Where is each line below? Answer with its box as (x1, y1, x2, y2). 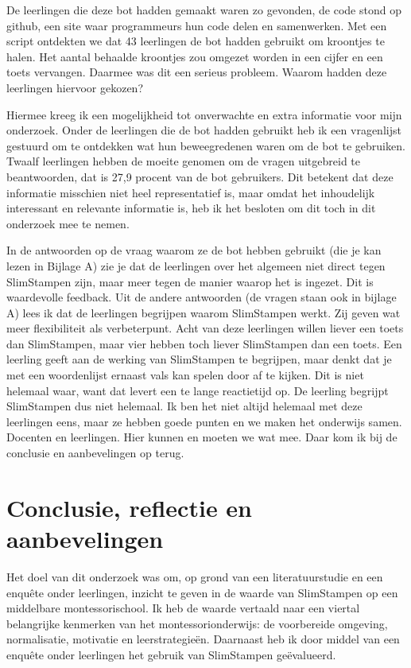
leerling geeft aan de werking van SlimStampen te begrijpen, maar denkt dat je (6, 351, 392, 367)
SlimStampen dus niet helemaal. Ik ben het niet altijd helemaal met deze (6, 398, 363, 414)
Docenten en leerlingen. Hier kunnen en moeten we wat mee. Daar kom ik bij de (6, 429, 397, 445)
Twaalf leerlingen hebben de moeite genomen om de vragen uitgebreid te (6, 153, 360, 169)
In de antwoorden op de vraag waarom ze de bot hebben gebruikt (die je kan (6, 242, 382, 258)
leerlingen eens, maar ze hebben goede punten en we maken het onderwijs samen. (6, 413, 402, 429)
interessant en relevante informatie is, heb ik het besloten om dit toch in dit (6, 200, 376, 216)
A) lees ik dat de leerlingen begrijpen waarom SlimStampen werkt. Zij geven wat (6, 304, 401, 320)
